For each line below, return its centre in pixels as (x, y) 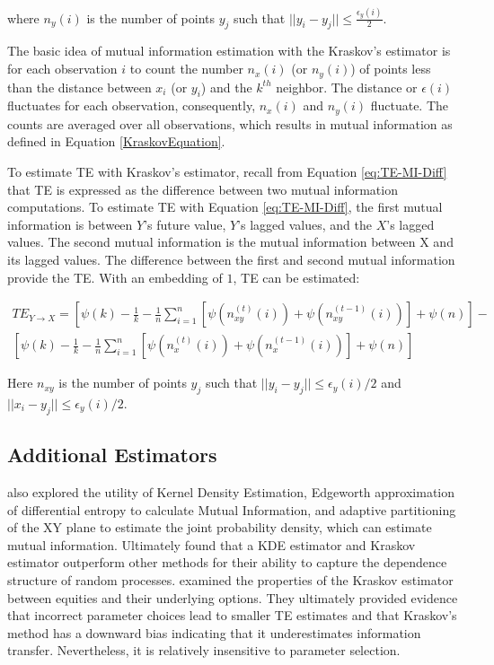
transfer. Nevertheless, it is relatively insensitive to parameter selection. (204, 650)
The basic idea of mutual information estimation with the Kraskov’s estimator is (229, 51)
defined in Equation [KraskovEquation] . (116, 141)
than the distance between (79, 87)
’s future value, (185, 224)
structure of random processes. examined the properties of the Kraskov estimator (230, 579)
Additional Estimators (112, 455)
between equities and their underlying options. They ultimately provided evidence (233, 597)
